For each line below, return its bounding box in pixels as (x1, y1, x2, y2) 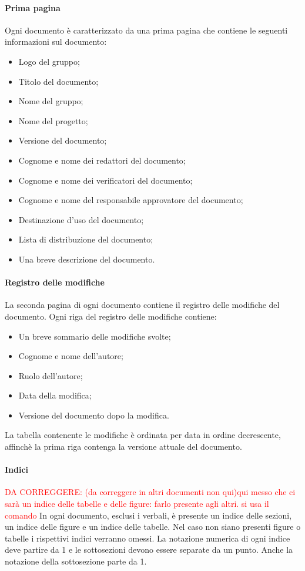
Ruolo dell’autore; (18, 369, 83, 381)
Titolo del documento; (18, 75, 99, 87)
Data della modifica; (18, 389, 92, 401)
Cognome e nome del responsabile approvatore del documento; (18, 194, 243, 206)
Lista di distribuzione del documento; (18, 233, 153, 245)
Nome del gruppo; (18, 95, 83, 107)
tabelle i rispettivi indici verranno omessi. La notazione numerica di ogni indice (5, 532, 290, 544)
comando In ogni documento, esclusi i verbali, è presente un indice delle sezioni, (5, 509, 292, 521)
